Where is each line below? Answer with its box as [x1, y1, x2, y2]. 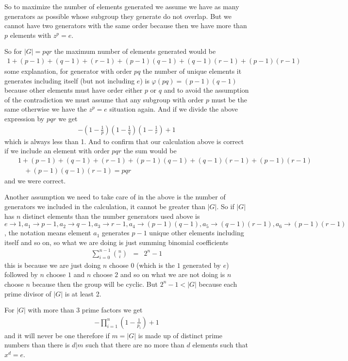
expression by [4, 113, 45, 123]
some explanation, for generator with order [4, 66, 132, 76]
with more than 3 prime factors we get [28, 305, 143, 315]
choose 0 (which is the [109, 260, 175, 270]
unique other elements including [149, 228, 244, 238]
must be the [211, 94, 247, 104]
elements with [10, 30, 51, 40]
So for [4, 46, 22, 56]
